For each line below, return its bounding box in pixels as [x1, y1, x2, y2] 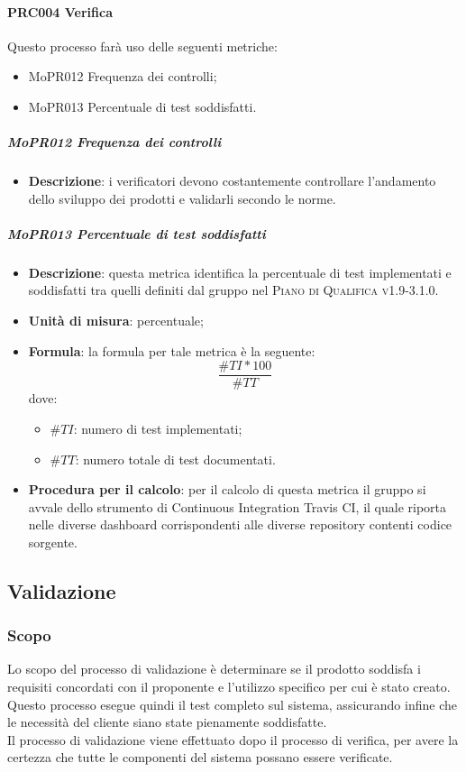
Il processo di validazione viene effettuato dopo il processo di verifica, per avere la [7, 730, 459, 749]
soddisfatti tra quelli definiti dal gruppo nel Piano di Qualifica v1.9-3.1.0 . [28, 280, 439, 299]
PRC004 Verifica [7, 2, 114, 21]
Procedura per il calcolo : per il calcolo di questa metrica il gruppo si [28, 480, 426, 499]
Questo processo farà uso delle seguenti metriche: [7, 36, 278, 55]
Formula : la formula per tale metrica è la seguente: [28, 341, 315, 360]
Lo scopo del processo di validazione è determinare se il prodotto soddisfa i [7, 659, 421, 678]
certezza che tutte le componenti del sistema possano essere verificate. [7, 748, 393, 767]
